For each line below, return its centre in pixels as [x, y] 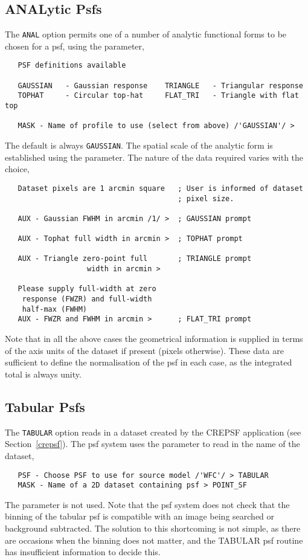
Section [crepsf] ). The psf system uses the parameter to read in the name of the [152, 444]
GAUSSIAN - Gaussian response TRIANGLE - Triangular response [160, 85]
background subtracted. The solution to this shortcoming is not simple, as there [153, 528]
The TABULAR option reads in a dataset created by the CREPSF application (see [153, 432]
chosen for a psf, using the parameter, [75, 46]
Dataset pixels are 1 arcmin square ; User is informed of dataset [160, 188]
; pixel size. [206, 198]
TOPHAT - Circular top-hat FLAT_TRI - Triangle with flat [158, 96]
